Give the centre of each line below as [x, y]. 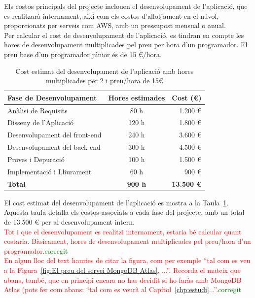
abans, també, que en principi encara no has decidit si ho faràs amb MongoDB [123, 280]
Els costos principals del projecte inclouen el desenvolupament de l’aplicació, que [126, 6]
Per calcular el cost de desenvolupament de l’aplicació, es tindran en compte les [124, 35]
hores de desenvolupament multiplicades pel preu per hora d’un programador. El [126, 45]
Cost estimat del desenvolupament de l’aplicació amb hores [105, 71]
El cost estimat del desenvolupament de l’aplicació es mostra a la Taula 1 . [116, 202]
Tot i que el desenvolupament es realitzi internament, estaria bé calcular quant [123, 231]
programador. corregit [36, 250]
